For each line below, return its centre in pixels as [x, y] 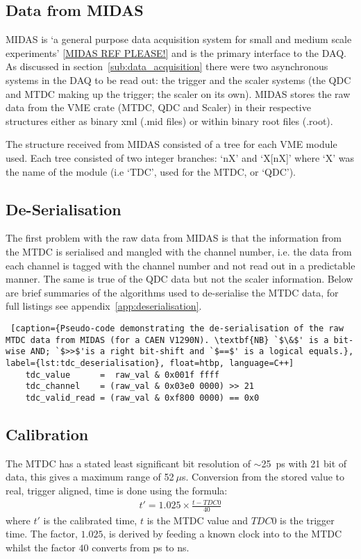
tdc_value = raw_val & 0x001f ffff [122, 375]
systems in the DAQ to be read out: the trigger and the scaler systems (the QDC [178, 80]
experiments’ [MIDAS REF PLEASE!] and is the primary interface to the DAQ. [176, 52]
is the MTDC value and [197, 520]
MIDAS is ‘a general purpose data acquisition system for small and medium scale [179, 39]
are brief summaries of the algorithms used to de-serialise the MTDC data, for [172, 292]
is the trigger [307, 520]
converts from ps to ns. [141, 548]
